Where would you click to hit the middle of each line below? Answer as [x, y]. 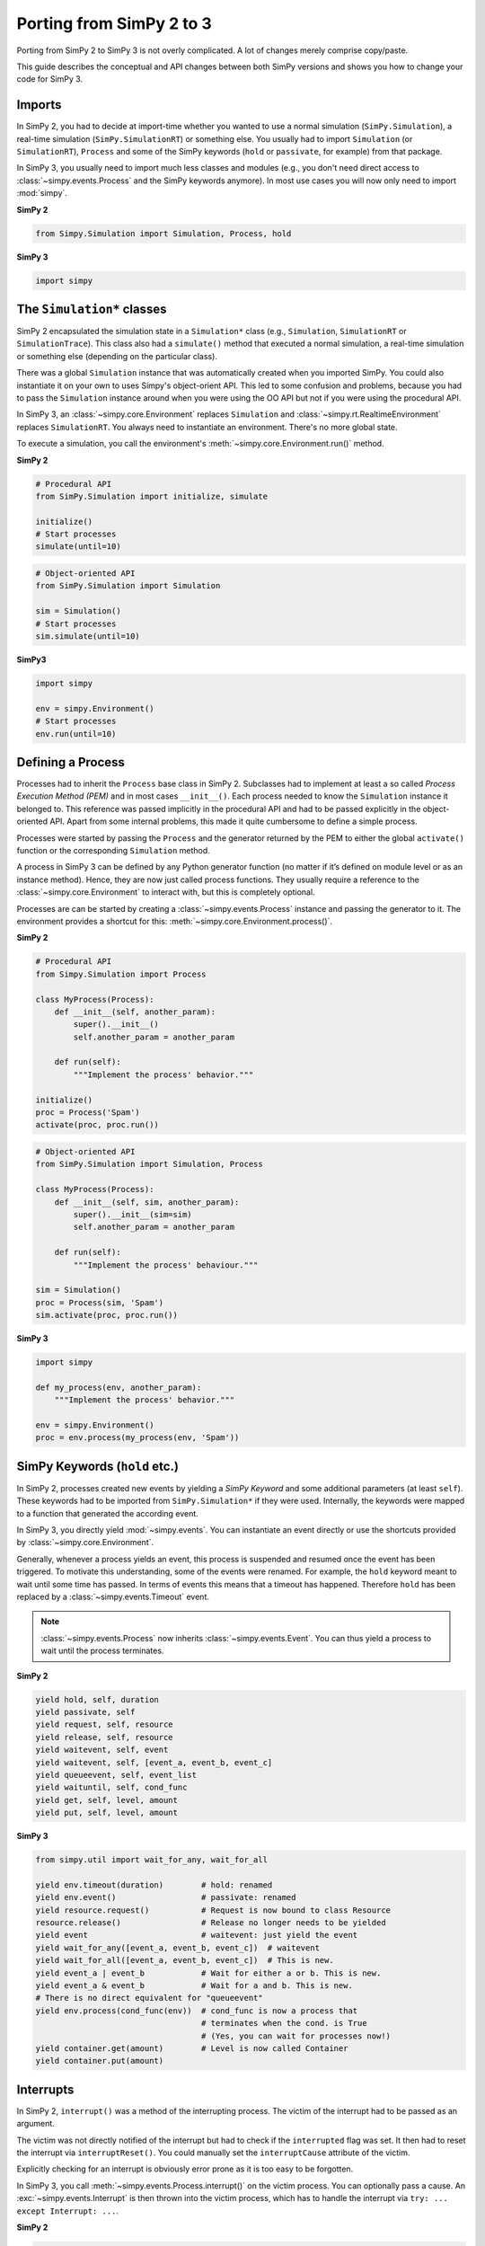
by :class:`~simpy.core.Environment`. [85, 1543]
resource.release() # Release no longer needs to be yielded [211, 1922]
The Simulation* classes [92, 309]
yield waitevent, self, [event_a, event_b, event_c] [154, 1762]
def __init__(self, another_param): [135, 1012]
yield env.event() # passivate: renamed [166, 1897]
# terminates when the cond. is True [284, 2023]
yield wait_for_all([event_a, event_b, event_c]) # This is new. [185, 1960]
